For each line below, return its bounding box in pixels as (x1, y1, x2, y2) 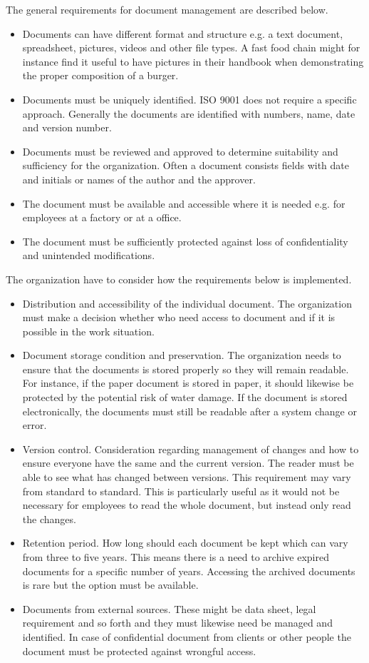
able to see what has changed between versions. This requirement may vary (22, 470, 351, 485)
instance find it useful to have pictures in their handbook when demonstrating (22, 54, 364, 69)
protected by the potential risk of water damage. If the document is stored (22, 390, 348, 405)
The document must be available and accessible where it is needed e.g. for (22, 196, 345, 211)
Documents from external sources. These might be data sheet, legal (22, 601, 316, 616)
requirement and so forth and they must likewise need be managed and (22, 615, 333, 630)
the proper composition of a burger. (22, 68, 179, 83)
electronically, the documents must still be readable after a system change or (22, 403, 357, 418)
